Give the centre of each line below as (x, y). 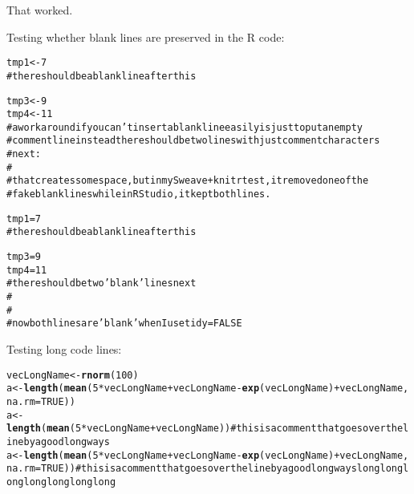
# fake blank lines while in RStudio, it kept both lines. (139, 194)
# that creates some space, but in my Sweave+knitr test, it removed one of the (188, 181)
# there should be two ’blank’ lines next (101, 283)
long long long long (70, 482)
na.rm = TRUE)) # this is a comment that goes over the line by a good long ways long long (205, 469)
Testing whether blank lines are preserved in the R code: (146, 36)
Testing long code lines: (64, 349)
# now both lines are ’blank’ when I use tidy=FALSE (124, 324)
